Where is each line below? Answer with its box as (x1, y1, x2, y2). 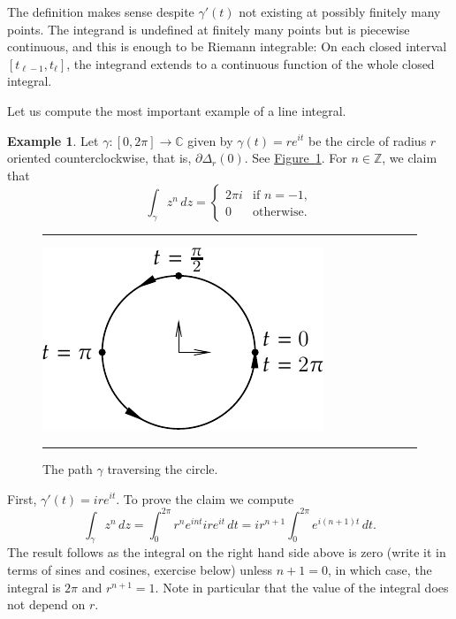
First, (7, 489, 37, 508)
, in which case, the (327, 561, 432, 579)
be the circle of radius (308, 131, 427, 149)
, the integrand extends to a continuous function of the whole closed (66, 54, 435, 73)
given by (187, 131, 233, 149)
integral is (7, 577, 61, 596)
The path (42, 459, 93, 478)
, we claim (382, 149, 437, 167)
